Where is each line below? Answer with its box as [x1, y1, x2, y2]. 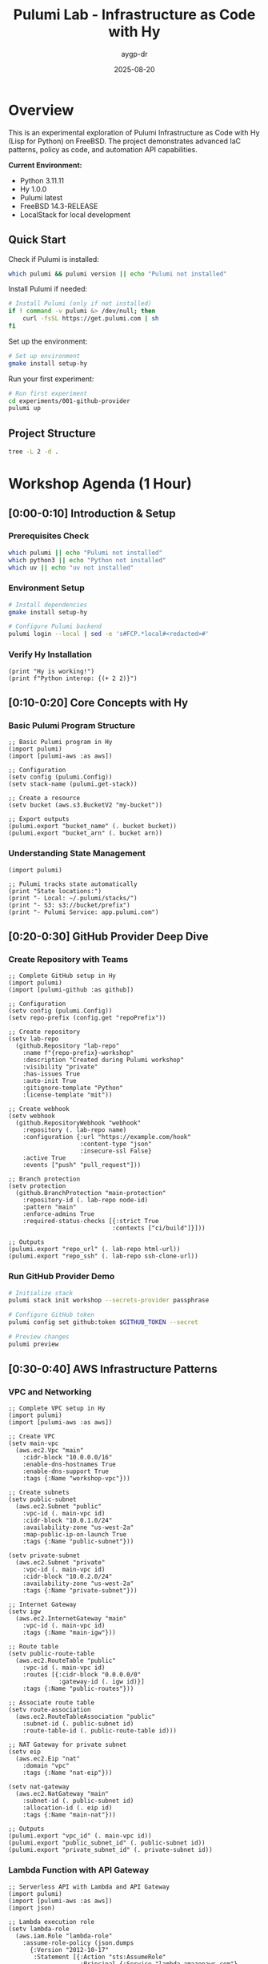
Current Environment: [8, 160, 82, 170]
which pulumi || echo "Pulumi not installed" [8, 549, 162, 557]
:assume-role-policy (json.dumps [22, 1938, 134, 1947]
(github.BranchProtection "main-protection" [15, 1189, 166, 1197]
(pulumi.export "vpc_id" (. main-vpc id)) [8, 1832, 152, 1840]
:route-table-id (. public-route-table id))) [22, 1727, 178, 1735]
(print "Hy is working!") [8, 667, 94, 675]
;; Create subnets [8, 1488, 70, 1497]
